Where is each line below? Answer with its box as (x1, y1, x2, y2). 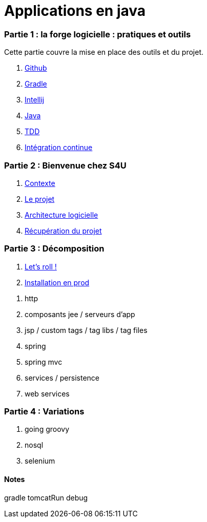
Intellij (25, 95, 45, 105)
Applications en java (4, 2, 146, 19)
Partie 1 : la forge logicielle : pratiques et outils (4, 29, 191, 39)
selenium (25, 456, 55, 466)
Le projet (25, 194, 55, 203)
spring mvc (25, 357, 63, 366)
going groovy (25, 425, 70, 434)
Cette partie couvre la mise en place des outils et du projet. (4, 48, 204, 57)
